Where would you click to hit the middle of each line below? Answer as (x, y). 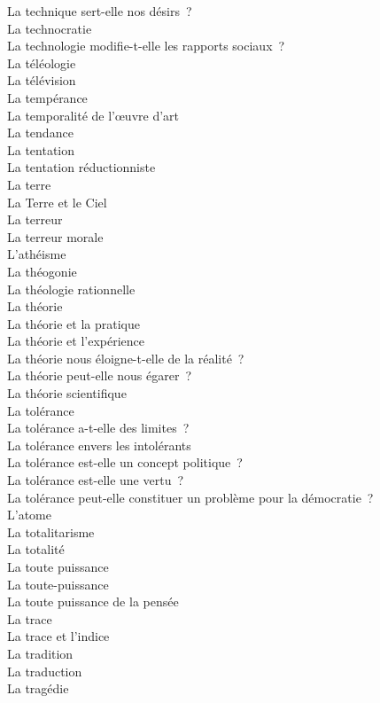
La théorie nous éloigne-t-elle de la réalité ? (126, 358)
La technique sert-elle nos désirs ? (100, 11)
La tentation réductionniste (81, 167)
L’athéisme (37, 254)
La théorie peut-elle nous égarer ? (100, 375)
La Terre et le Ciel (57, 202)
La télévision (42, 80)
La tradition (40, 653)
